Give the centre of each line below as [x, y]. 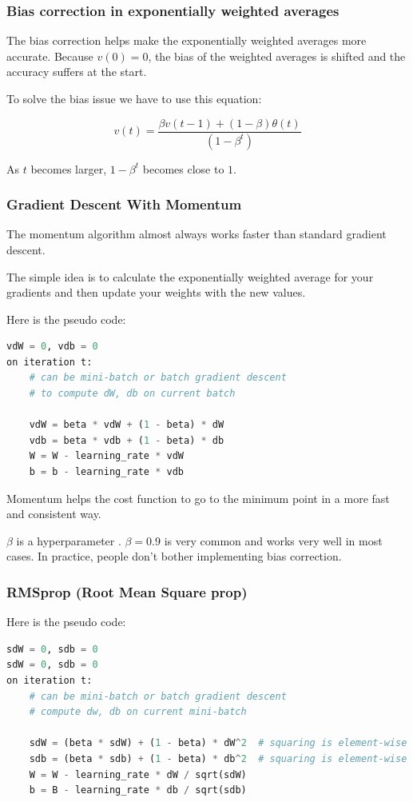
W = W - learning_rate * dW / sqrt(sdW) [138, 774]
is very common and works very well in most [273, 540]
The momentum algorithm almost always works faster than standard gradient [197, 234]
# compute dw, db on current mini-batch [138, 712]
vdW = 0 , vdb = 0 [52, 347]
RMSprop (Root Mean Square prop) [127, 591]
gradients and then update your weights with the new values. [156, 292]
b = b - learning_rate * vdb [106, 472]
